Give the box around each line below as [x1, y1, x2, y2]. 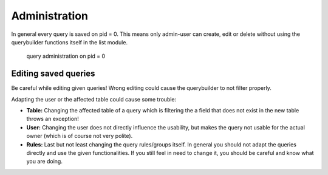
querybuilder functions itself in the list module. [11, 38, 128, 46]
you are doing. [26, 158, 63, 165]
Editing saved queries [11, 69, 95, 79]
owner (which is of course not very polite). [26, 132, 133, 140]
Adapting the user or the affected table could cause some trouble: [11, 95, 177, 103]
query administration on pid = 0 [26, 52, 106, 60]
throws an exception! [26, 115, 79, 123]
